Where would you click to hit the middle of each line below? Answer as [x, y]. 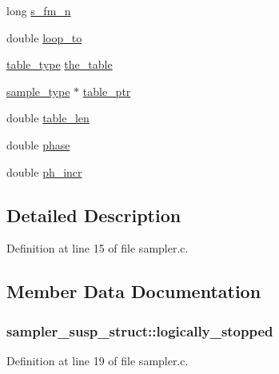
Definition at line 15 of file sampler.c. [98, 248]
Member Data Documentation [134, 291]
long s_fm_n [39, 10]
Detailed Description [94, 215]
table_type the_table [60, 64]
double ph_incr [44, 171]
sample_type [38, 91]
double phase [38, 144]
